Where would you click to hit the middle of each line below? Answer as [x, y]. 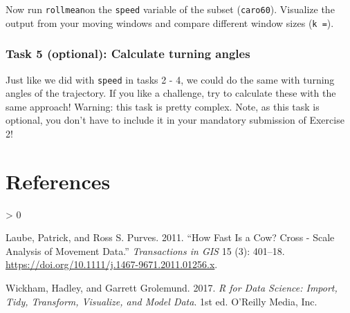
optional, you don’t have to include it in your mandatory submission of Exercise [175, 120]
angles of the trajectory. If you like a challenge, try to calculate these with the [171, 93]
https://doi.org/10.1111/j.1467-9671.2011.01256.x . [112, 264]
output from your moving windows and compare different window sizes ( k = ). [170, 22]
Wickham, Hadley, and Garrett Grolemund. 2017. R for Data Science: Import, [172, 288]
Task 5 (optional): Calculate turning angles [128, 54]
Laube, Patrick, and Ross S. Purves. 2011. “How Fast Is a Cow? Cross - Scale [170, 237]
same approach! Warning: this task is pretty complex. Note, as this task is [163, 106]
